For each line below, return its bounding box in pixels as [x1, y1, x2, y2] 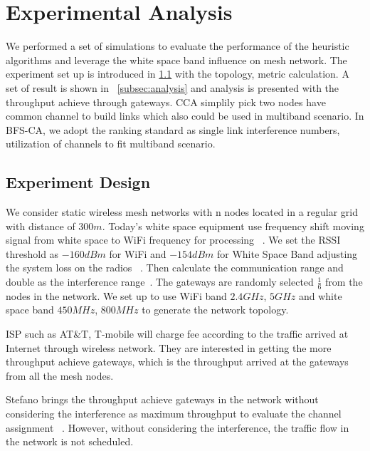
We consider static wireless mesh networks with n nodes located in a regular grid [6, 204, 359, 219]
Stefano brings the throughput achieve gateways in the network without [6, 392, 319, 407]
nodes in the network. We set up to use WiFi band [6, 288, 227, 303]
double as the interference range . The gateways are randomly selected [6, 274, 314, 289]
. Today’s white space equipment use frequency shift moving [102, 218, 364, 233]
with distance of [6, 218, 75, 233]
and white [298, 288, 342, 303]
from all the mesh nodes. [6, 368, 114, 383]
